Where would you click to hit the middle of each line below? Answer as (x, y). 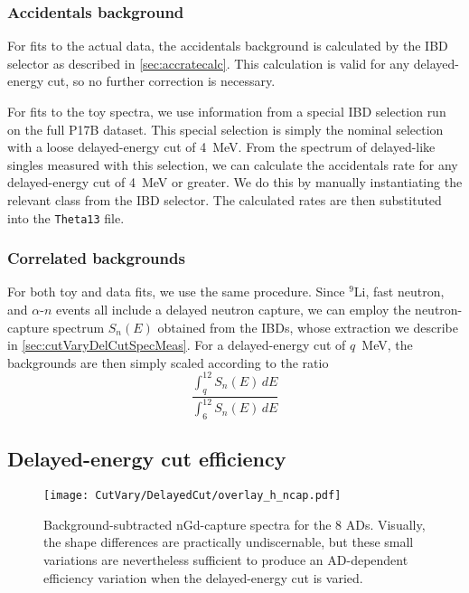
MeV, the (387, 345)
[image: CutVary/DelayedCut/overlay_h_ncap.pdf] (192, 496)
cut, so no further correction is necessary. (161, 81)
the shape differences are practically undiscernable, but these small (229, 542)
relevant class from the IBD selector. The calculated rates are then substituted (225, 199)
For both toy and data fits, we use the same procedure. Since (176, 292)
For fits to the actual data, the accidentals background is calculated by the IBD (228, 46)
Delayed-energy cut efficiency (147, 459)
